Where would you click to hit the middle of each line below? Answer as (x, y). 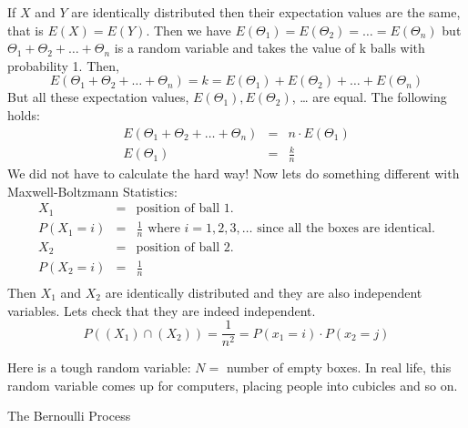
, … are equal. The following (369, 97)
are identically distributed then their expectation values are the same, (266, 12)
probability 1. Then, (63, 65)
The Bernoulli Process (69, 416)
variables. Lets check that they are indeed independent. (162, 310)
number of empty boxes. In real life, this (339, 367)
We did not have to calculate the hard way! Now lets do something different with (234, 173)
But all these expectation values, (98, 97)
